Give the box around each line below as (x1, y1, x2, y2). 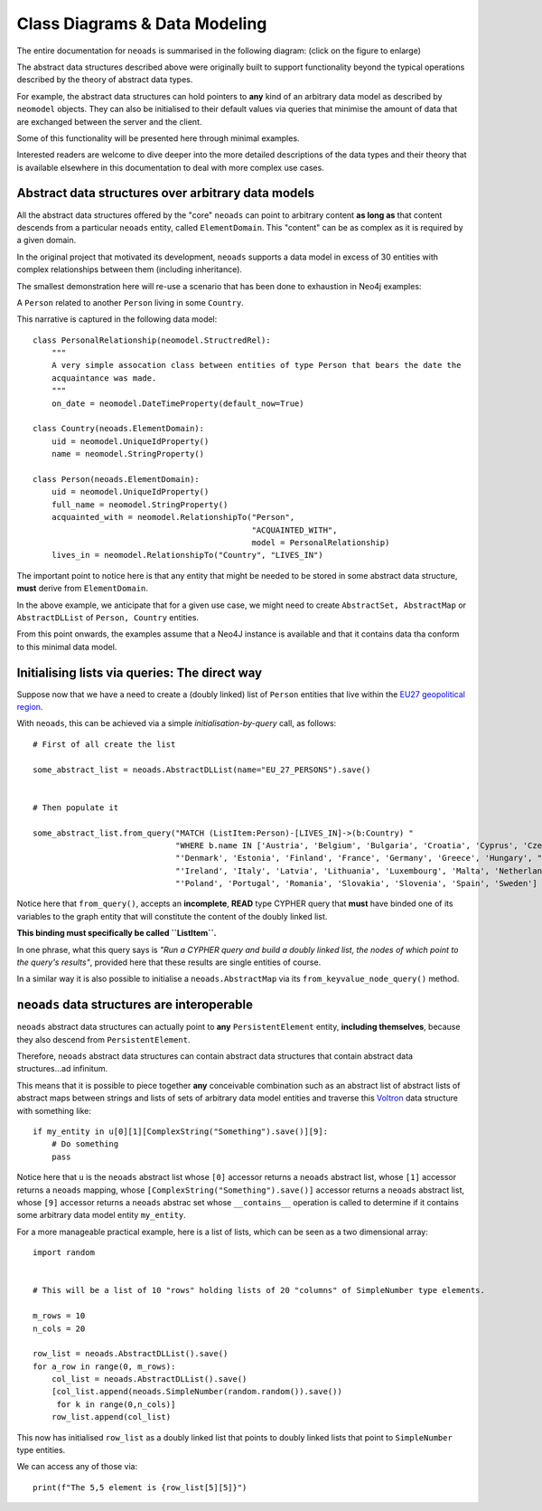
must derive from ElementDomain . (16, 583, 149, 594)
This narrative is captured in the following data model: (16, 314, 218, 325)
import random (33, 1248, 95, 1258)
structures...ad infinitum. (16, 1063, 108, 1074)
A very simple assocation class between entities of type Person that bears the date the (51, 360, 462, 371)
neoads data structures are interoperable (16, 997, 253, 1013)
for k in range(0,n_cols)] (56, 1399, 176, 1410)
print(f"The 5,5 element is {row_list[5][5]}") (33, 1482, 248, 1492)
